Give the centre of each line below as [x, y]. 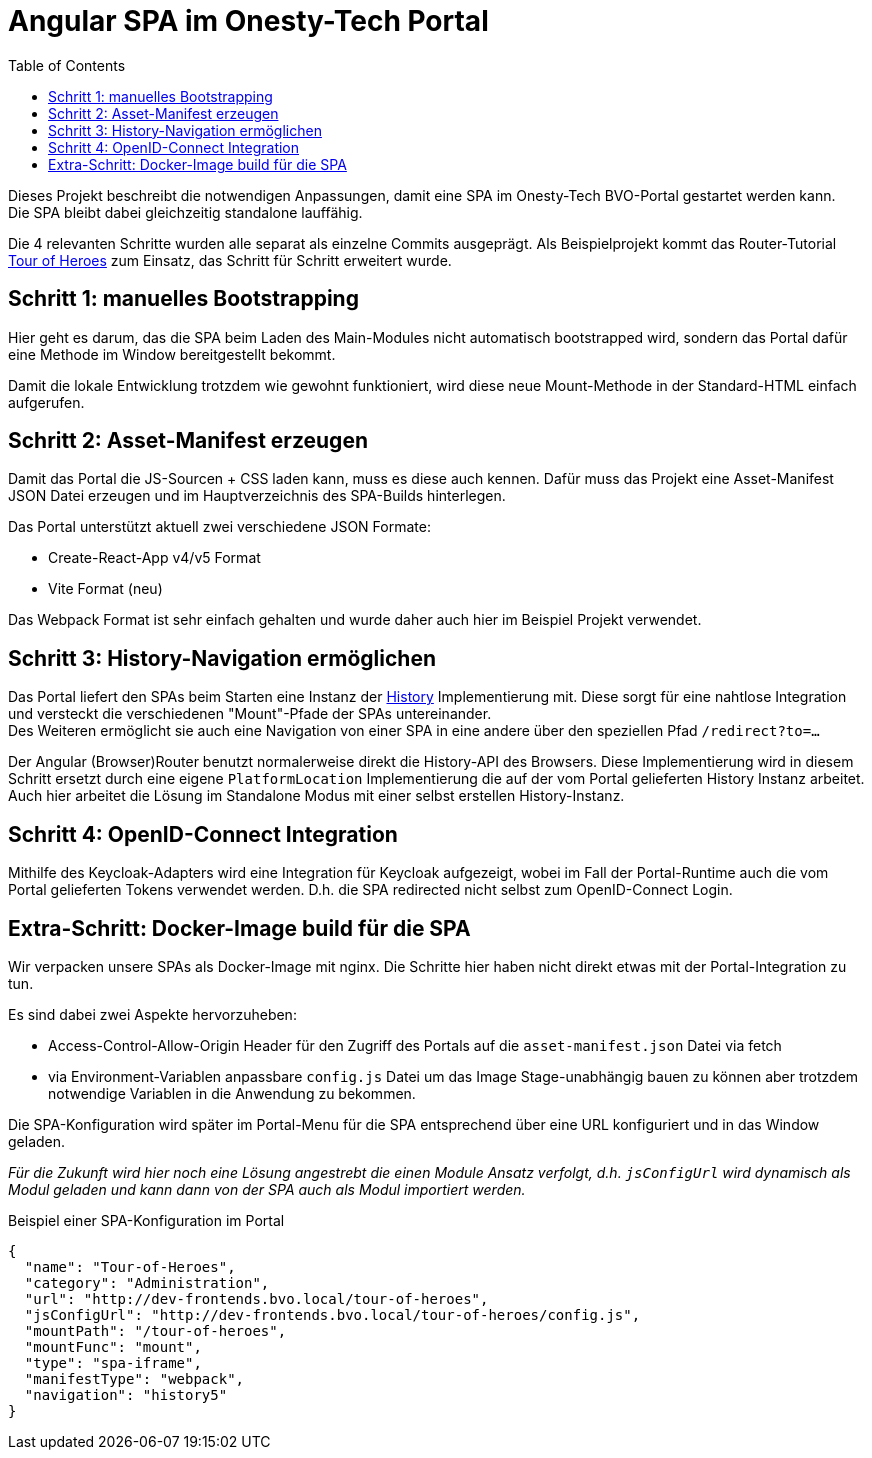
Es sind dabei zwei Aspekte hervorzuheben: [152, 1014]
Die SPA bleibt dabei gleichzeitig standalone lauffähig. [185, 212]
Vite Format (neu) [105, 589]
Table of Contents [67, 65]
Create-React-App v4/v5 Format [154, 558]
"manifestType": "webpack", [134, 1378]
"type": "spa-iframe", [113, 1362]
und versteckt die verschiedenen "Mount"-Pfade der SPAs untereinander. [250, 714]
